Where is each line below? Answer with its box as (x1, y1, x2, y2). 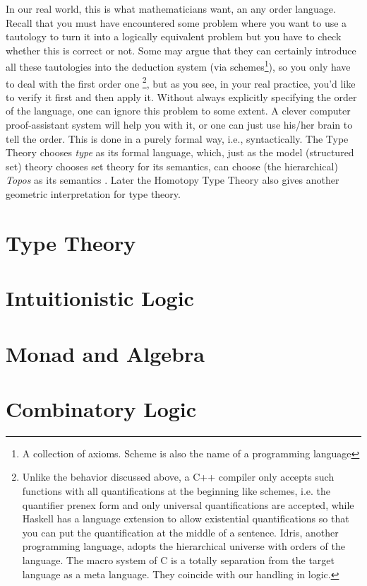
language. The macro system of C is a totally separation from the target (22, 553, 335, 568)
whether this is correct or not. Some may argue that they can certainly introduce (6, 42, 356, 57)
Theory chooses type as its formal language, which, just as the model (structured (6, 145, 354, 160)
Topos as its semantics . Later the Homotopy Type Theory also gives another (6, 172, 339, 187)
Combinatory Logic (6, 394, 197, 423)
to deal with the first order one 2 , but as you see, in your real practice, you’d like (6, 74, 356, 90)
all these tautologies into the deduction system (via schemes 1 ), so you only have (6, 57, 351, 74)
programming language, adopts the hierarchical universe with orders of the (22, 539, 345, 553)
